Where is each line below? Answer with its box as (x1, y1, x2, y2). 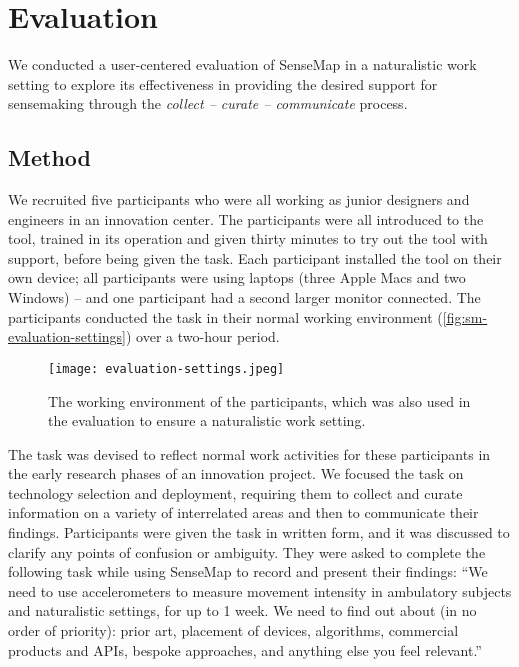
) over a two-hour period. (126, 326, 280, 347)
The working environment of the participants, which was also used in (48, 390, 471, 411)
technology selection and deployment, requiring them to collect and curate (8, 482, 463, 503)
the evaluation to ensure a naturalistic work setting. (48, 410, 366, 431)
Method (8, 142, 91, 173)
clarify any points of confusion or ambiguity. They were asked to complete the (8, 541, 486, 562)
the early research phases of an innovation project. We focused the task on (8, 463, 464, 484)
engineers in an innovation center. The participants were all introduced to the (8, 208, 484, 229)
